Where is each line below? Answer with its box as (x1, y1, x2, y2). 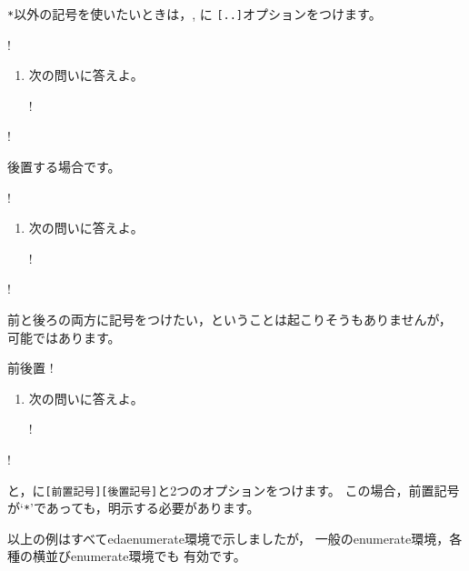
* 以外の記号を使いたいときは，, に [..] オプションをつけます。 (7, 5, 382, 23)
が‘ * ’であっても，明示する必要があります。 (7, 498, 260, 517)
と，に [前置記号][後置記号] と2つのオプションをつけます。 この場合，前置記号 (7, 480, 460, 499)
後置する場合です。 (7, 157, 121, 176)
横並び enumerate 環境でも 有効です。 (32, 546, 246, 566)
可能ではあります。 (7, 327, 121, 346)
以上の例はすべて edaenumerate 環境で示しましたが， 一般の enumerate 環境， (7, 528, 450, 547)
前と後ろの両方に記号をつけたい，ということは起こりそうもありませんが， (7, 310, 452, 328)
